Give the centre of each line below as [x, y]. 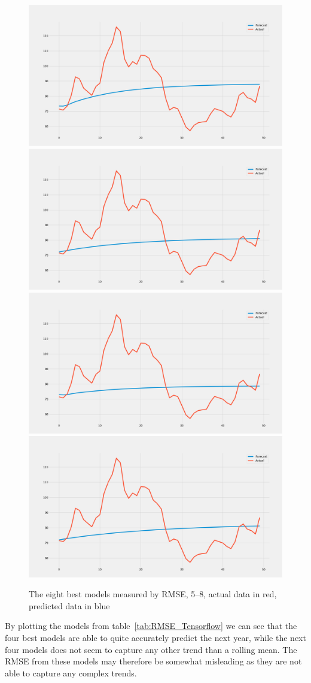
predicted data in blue [69, 605]
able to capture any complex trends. [71, 673]
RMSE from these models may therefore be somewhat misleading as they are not [153, 661]
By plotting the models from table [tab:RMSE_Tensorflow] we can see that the [151, 626]
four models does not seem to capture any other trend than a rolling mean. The [151, 649]
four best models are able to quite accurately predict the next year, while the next [155, 637]
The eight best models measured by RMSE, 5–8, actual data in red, [153, 594]
